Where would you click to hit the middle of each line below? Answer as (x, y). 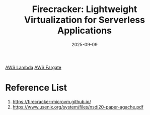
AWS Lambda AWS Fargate (33, 67)
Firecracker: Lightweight (85, 9)
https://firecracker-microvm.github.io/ (52, 101)
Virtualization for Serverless (85, 20)
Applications (85, 31)
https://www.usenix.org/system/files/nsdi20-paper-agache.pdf (78, 107)
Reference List (36, 88)
